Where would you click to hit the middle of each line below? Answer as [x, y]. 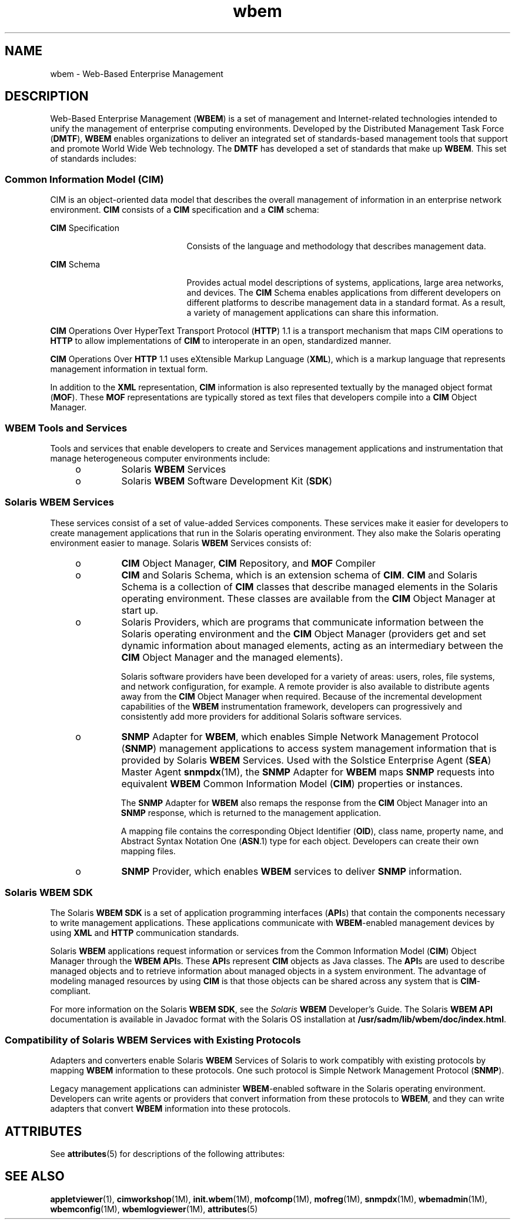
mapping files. [148, 851]
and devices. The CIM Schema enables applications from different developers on [344, 293]
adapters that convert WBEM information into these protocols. [170, 1109]
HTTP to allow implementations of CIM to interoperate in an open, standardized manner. [221, 341]
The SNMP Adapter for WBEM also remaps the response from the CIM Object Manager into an [304, 802]
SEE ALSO [35, 1176]
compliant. [71, 991]
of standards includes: [93, 159]
